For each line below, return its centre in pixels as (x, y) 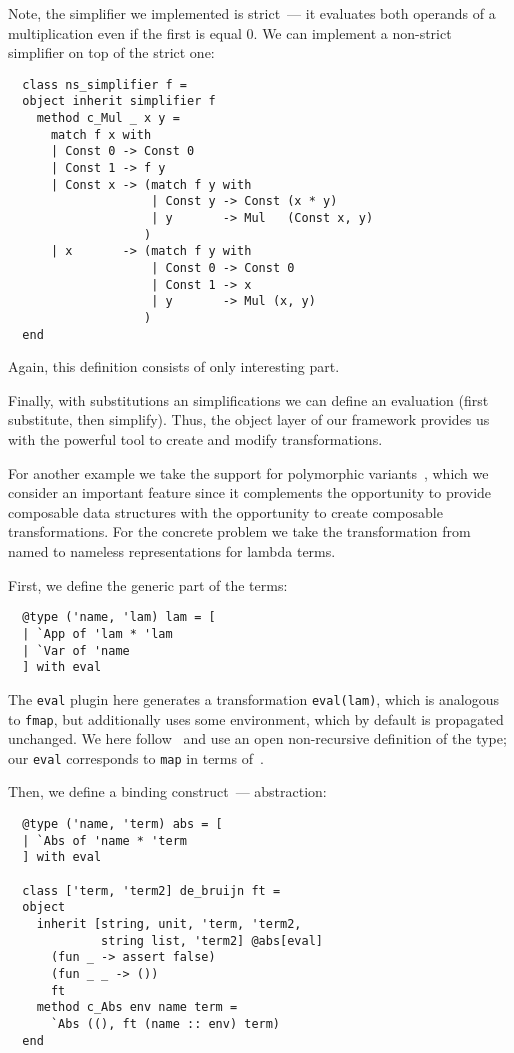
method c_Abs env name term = (137, 1007)
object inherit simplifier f (119, 101)
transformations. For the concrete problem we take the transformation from (239, 531)
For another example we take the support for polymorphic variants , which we (248, 472)
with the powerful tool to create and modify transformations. (195, 439)
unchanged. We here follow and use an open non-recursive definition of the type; (257, 738)
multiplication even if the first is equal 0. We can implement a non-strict (230, 32)
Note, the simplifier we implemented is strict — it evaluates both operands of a (252, 13)
